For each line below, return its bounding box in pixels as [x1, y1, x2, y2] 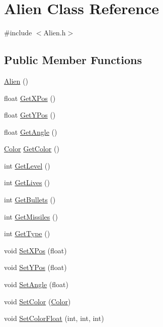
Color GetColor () [4, 143, 59, 154]
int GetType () [4, 228, 50, 239]
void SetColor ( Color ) [4, 296, 71, 306]
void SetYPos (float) [4, 262, 67, 272]
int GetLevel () [4, 160, 50, 171]
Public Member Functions [4, 52, 142, 68]
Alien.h [43, 27, 66, 38]
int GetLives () [4, 177, 50, 188]
